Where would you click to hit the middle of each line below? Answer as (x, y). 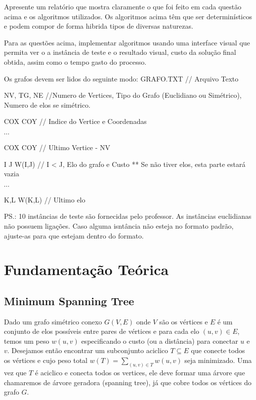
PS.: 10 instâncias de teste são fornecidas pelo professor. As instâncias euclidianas (128, 216)
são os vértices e (184, 321)
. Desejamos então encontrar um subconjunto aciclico (88, 350)
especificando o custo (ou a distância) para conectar (160, 340)
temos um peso (27, 340)
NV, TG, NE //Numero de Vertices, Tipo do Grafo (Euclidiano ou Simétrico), (123, 95)
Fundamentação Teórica (86, 269)
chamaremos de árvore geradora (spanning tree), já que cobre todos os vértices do (128, 382)
